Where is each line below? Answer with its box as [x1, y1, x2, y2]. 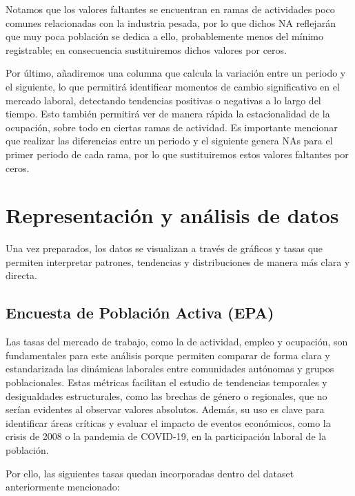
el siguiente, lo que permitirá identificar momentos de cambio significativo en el [6, 79, 340, 93]
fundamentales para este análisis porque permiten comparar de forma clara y [6, 347, 330, 362]
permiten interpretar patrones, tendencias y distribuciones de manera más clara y [6, 254, 350, 269]
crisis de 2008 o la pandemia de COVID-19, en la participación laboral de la [6, 429, 327, 443]
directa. [6, 268, 37, 283]
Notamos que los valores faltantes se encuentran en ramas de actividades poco [6, 2, 335, 16]
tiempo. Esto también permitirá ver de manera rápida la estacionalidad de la [6, 106, 330, 121]
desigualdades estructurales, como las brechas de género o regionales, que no [6, 388, 327, 403]
